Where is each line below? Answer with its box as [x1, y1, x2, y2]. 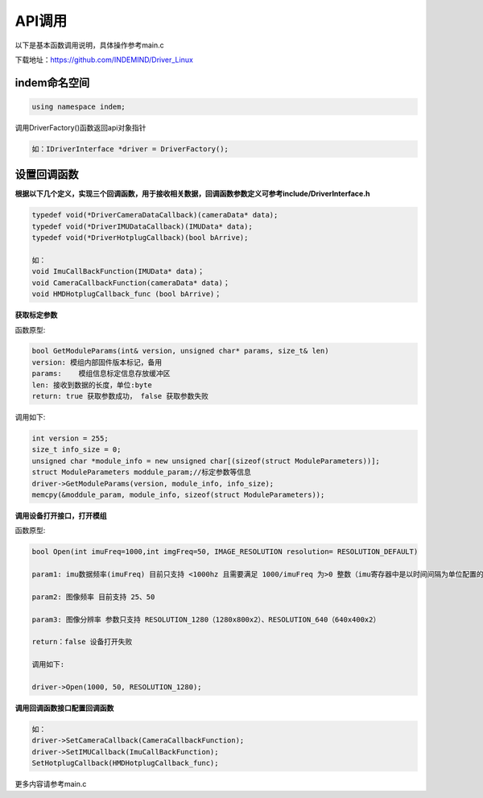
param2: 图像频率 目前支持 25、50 [31, 592, 155, 602]
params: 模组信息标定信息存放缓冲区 [31, 369, 171, 378]
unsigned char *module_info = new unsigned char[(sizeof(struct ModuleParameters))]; [31, 456, 380, 465]
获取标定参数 [14, 310, 58, 320]
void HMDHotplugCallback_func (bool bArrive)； [31, 290, 222, 299]
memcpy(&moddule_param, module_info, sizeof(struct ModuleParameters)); [31, 490, 325, 499]
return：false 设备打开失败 [31, 637, 133, 647]
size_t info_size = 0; [31, 445, 122, 454]
